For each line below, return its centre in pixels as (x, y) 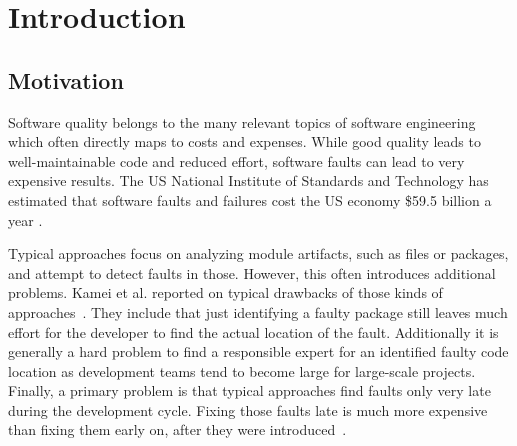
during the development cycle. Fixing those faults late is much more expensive (248, 409)
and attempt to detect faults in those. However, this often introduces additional (252, 272)
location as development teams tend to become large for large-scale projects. (242, 370)
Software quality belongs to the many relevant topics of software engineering (242, 121)
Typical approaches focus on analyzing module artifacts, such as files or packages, (258, 253)
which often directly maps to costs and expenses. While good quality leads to (244, 141)
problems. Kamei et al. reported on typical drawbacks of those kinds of (225, 292)
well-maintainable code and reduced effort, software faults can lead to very (236, 160)
